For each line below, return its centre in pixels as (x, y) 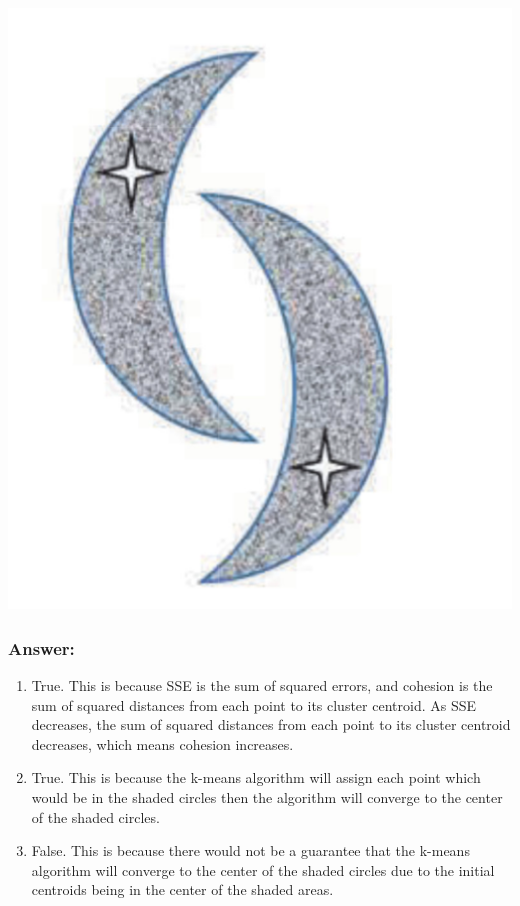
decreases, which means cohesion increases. (162, 743)
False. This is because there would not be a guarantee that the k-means (250, 850)
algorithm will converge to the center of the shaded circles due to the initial (263, 869)
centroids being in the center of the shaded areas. (182, 889)
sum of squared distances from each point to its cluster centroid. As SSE (254, 704)
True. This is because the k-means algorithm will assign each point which (256, 777)
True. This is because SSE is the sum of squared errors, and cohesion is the (262, 685)
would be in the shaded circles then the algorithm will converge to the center (267, 797)
